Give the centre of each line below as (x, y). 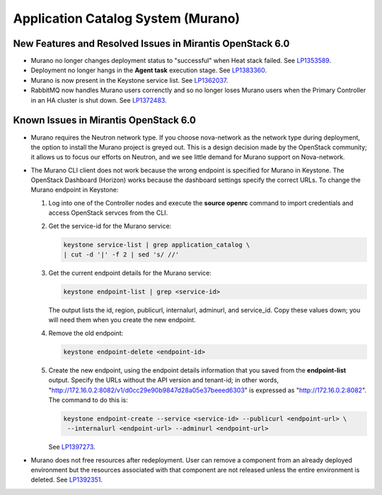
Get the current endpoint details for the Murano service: (130, 273)
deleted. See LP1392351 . (66, 480)
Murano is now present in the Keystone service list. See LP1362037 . (129, 80)
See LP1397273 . (72, 447)
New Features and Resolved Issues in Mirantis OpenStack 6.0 (151, 44)
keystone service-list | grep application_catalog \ (157, 245)
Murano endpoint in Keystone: (75, 190)
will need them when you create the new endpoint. (122, 320)
